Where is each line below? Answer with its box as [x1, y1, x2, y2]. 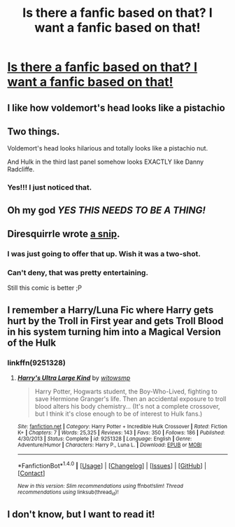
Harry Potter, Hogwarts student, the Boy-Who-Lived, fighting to [34, 387, 218, 395]
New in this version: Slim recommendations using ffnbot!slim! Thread [17, 482, 184, 489]
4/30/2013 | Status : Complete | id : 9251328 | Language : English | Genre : [17, 435, 192, 442]
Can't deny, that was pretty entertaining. [7, 267, 149, 277]
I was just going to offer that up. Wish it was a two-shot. [7, 249, 201, 259]
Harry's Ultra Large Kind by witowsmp [17, 374, 131, 382]
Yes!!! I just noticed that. [7, 183, 92, 192]
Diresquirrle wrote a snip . [7, 228, 120, 240]
